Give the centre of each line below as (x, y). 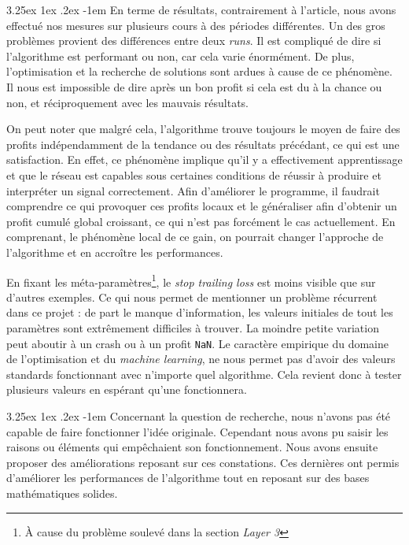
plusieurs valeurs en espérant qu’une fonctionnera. (127, 389)
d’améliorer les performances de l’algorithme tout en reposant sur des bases (188, 478)
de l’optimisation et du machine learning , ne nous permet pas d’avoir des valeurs (201, 359)
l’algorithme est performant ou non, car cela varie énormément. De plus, (181, 56)
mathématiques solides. (62, 493)
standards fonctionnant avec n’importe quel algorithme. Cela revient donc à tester (204, 374)
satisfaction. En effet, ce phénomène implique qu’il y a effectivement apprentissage (204, 159)
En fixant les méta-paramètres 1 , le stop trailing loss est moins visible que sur (191, 280)
